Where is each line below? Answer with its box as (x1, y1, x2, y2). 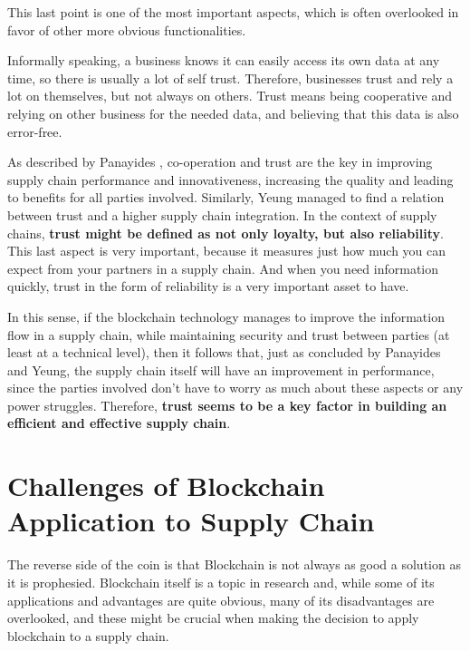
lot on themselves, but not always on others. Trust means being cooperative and (7, 86, 452, 105)
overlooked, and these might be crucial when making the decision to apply (7, 608, 419, 627)
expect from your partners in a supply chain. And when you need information (7, 258, 439, 277)
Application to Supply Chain (7, 502, 375, 539)
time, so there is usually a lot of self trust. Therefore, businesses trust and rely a (7, 68, 454, 87)
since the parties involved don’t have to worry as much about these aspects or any (7, 378, 464, 397)
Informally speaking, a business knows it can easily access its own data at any (7, 51, 440, 70)
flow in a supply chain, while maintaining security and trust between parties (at (7, 325, 450, 344)
